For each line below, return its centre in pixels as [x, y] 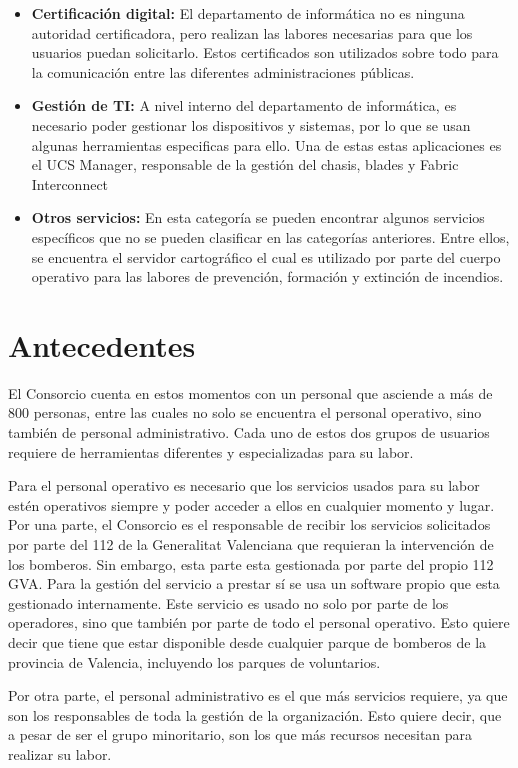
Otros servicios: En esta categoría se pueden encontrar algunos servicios [258, 217]
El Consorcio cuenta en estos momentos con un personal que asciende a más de [250, 392]
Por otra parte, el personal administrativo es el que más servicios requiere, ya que [258, 695]
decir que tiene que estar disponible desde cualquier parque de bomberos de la [247, 641]
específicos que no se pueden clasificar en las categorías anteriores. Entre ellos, [270, 236]
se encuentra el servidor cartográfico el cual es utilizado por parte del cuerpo [266, 256]
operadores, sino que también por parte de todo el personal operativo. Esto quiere [259, 622]
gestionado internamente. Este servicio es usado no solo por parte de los [228, 602]
